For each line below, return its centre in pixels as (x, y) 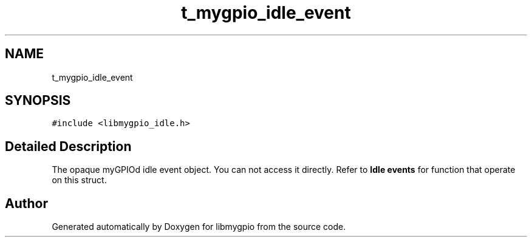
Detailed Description (68, 146)
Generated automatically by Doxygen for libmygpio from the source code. (199, 227)
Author (26, 203)
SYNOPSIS (38, 101)
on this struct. (79, 180)
